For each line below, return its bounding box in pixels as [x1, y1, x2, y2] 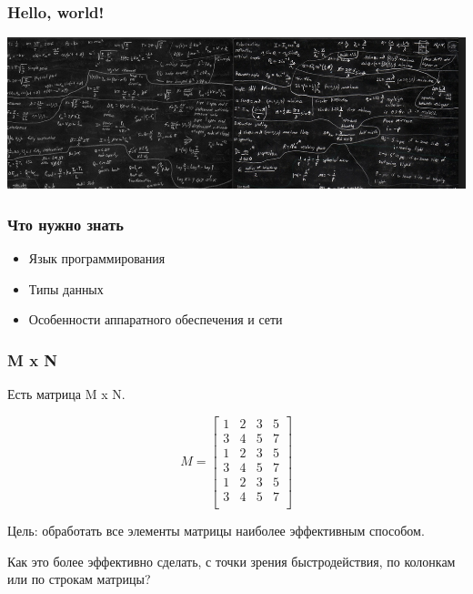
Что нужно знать [7, 212, 124, 235]
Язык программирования [28, 249, 166, 268]
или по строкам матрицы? [7, 569, 151, 589]
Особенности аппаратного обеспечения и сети [28, 310, 283, 329]
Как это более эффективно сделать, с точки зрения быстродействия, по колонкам [7, 551, 456, 570]
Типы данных [28, 279, 104, 298]
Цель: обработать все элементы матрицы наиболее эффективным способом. [7, 520, 425, 539]
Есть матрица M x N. [7, 384, 126, 404]
